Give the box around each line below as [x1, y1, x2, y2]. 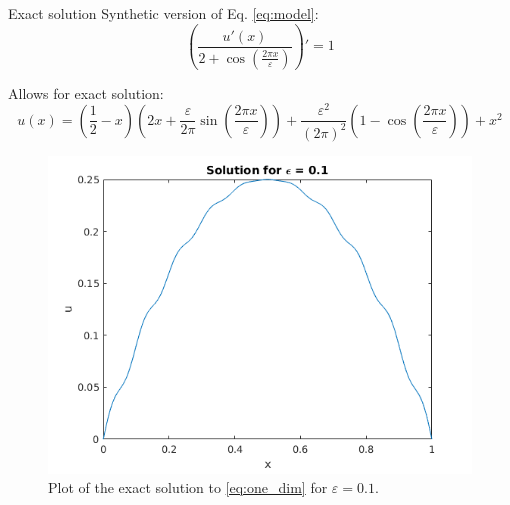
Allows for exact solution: [8, 82, 164, 103]
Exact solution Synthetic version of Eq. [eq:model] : [8, 3, 319, 23]
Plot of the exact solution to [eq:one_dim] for [48, 477, 328, 498]
